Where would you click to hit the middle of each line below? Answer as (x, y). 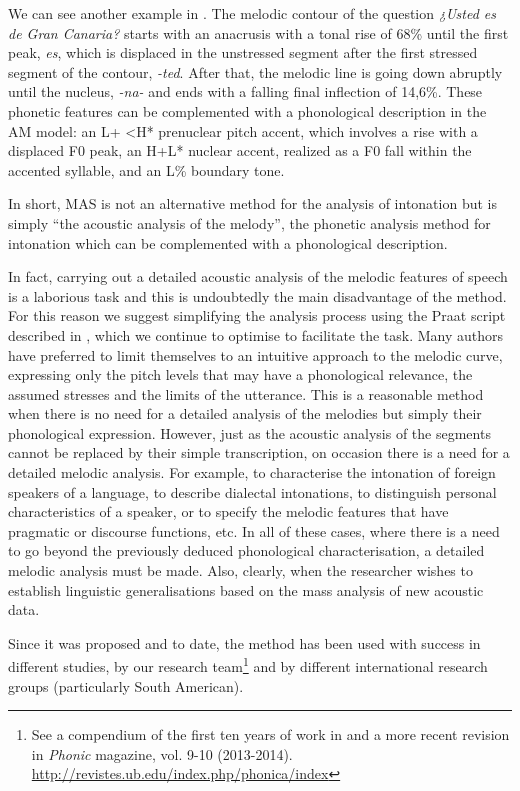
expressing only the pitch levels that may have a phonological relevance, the (240, 374)
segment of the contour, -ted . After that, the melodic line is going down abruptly (255, 71)
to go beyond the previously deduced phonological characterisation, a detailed (246, 550)
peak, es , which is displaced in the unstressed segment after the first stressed (243, 52)
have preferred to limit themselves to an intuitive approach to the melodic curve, (255, 354)
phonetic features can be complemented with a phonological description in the (247, 110)
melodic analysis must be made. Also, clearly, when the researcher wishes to (240, 570)
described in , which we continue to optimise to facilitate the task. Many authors (256, 334)
